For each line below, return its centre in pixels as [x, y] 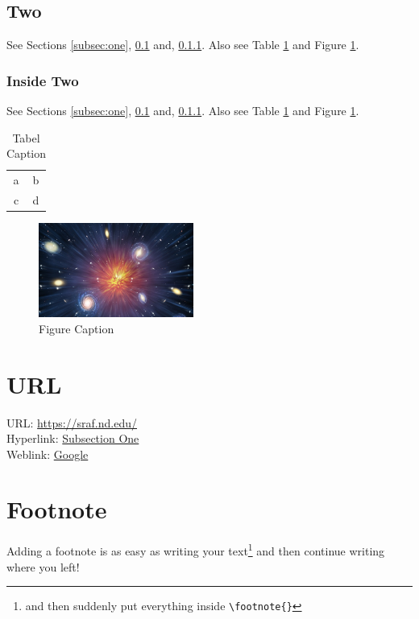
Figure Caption [77, 328]
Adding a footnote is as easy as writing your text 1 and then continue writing [196, 550]
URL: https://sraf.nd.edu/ [72, 422]
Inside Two [43, 80]
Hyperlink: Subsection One [73, 438]
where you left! [43, 566]
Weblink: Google [48, 454]
